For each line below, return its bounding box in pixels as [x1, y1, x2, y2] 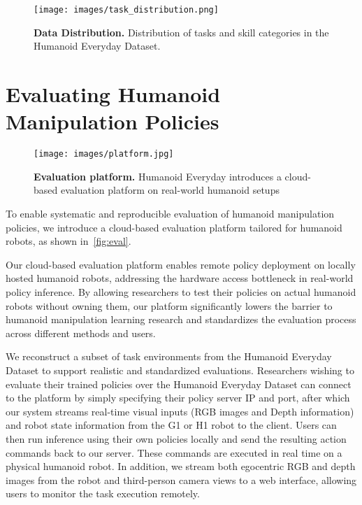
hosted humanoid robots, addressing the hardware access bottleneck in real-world [6, 271, 354, 285]
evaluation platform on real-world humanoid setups [60, 183, 280, 197]
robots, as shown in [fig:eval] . [6, 234, 131, 248]
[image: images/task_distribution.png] [34, 5, 219, 15]
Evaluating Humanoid [6, 80, 221, 108]
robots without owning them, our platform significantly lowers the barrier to [6, 298, 333, 313]
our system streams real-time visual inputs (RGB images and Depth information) [6, 404, 354, 418]
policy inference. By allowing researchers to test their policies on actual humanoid [6, 284, 356, 299]
